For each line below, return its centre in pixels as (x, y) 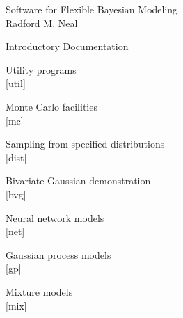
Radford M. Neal (42, 23)
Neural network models (55, 217)
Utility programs (41, 69)
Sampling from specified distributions (85, 144)
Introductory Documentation (67, 46)
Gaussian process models (58, 254)
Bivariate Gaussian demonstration (78, 181)
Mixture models (39, 291)
